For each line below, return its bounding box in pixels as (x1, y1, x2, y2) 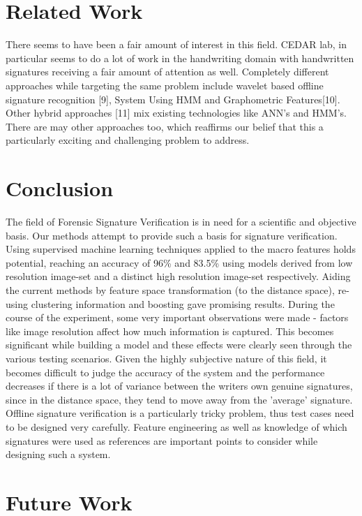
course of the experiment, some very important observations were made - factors (6, 310, 349, 325)
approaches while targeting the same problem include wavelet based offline (6, 78, 324, 92)
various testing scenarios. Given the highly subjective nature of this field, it (6, 351, 327, 365)
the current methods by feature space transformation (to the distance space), (6, 282, 335, 297)
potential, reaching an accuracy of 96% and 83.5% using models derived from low (6, 255, 353, 270)
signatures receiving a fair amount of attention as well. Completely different (6, 64, 329, 79)
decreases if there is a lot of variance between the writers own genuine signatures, (6, 378, 353, 393)
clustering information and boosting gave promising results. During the (31, 296, 335, 311)
